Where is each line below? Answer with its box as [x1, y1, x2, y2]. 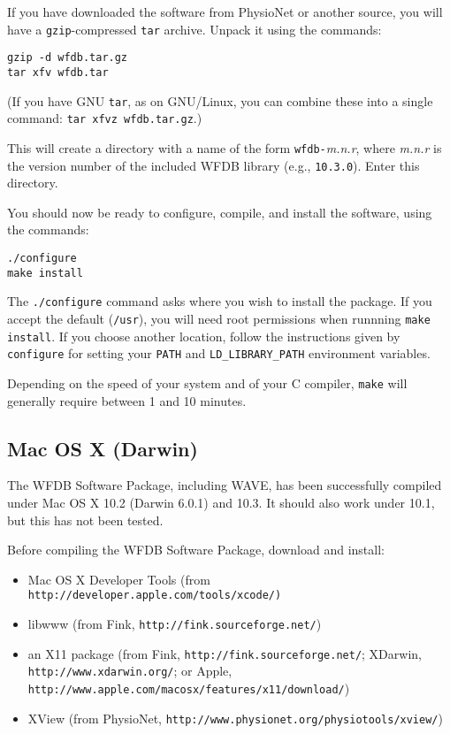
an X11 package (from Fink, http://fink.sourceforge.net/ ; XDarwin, [27, 644, 422, 662]
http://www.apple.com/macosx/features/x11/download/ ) [27, 679, 350, 698]
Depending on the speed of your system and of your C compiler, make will [7, 373, 408, 392]
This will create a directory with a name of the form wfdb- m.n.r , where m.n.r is [7, 138, 442, 157]
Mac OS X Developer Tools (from [27, 570, 210, 588]
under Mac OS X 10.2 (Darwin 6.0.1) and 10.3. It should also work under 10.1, [7, 493, 435, 511]
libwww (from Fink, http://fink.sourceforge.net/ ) [27, 615, 322, 633]
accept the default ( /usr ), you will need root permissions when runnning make [7, 309, 431, 327]
